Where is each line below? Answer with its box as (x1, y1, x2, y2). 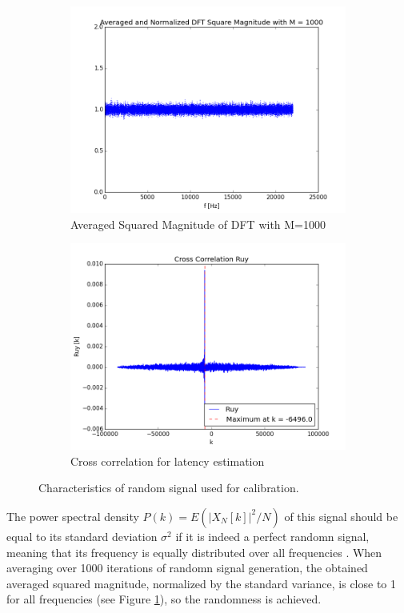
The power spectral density (6, 507, 139, 524)
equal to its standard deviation (6, 527, 158, 544)
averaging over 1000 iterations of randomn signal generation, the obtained (6, 559, 368, 576)
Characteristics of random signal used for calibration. (38, 479, 299, 496)
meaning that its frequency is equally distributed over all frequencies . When (6, 543, 382, 560)
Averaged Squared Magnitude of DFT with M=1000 (70, 215, 326, 232)
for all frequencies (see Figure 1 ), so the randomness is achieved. (6, 591, 322, 607)
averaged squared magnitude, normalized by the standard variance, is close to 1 (6, 575, 396, 591)
